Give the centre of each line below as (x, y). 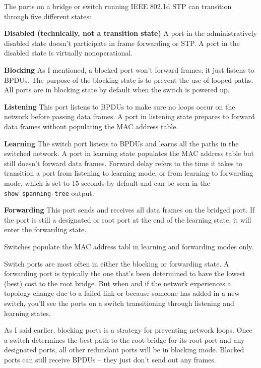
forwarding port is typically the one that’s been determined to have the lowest (125, 273)
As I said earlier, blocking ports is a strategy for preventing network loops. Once (128, 330)
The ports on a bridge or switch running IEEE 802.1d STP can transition (118, 6)
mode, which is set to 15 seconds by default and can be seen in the (107, 182)
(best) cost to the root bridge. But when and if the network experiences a (118, 283)
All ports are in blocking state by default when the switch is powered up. (117, 90)
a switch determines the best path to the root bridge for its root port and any (124, 339)
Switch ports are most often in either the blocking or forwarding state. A (117, 263)
